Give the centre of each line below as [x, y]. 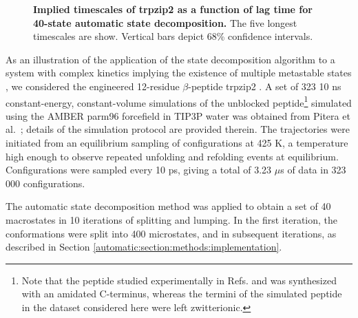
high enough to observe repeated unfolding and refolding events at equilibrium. [172, 156]
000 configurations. [45, 183]
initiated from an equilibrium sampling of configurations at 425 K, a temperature [177, 142]
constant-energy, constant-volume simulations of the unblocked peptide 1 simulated [179, 101]
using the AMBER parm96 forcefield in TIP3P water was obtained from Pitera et [178, 115]
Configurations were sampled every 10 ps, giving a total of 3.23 [139, 170]
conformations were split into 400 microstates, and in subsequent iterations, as [171, 233]
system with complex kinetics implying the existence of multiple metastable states [179, 73]
